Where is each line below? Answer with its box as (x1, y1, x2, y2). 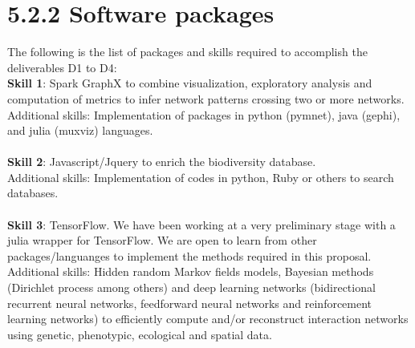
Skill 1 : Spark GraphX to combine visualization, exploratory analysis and (7, 75, 372, 91)
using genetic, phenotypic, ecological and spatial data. (7, 326, 272, 342)
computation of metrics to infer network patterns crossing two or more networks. (7, 90, 405, 107)
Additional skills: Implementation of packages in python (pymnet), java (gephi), (7, 106, 401, 123)
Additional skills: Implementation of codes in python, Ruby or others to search (7, 168, 394, 185)
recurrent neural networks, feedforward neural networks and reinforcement (7, 294, 372, 311)
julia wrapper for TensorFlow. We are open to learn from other (7, 232, 317, 249)
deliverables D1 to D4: (7, 59, 117, 75)
